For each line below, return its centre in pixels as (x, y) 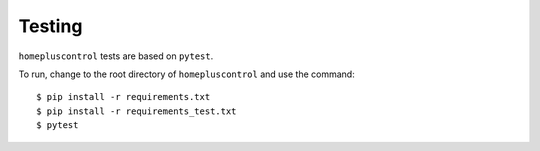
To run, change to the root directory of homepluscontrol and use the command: (186, 74)
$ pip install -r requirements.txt (123, 97)
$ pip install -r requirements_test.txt (136, 111)
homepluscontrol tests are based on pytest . (116, 56)
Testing (50, 26)
